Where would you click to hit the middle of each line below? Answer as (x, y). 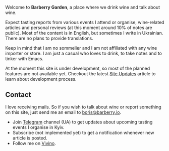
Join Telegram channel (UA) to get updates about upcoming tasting (82, 122)
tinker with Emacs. (24, 59)
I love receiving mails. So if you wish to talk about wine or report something (83, 107)
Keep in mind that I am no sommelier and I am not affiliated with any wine (81, 48)
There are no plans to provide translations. (49, 38)
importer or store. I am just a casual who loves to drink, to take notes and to (84, 53)
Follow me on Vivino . (34, 143)
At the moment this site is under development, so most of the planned (78, 68)
